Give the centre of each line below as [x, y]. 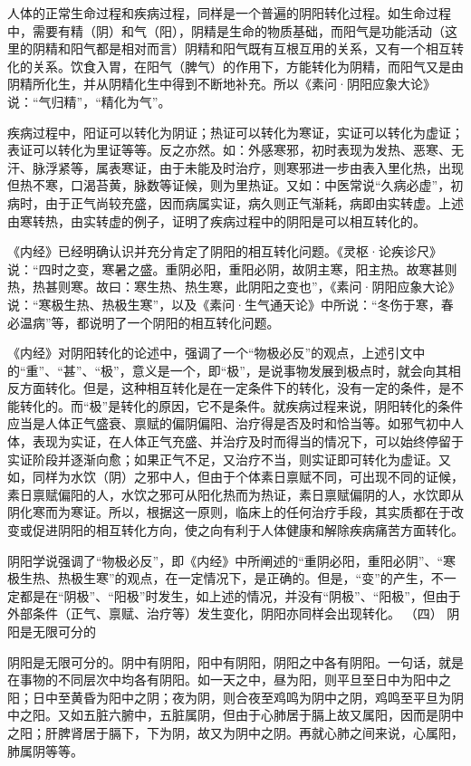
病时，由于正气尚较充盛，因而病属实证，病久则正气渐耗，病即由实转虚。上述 [235, 202]
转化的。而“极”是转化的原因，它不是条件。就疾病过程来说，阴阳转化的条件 [241, 405]
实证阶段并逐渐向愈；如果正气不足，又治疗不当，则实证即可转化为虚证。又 [229, 459]
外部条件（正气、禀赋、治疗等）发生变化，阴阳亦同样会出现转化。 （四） [225, 613]
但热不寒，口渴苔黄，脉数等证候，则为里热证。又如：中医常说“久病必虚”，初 [235, 185]
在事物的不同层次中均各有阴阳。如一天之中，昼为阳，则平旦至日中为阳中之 [229, 680]
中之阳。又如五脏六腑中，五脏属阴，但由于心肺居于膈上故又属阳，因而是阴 [229, 715]
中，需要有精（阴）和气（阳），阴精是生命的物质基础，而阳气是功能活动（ [226, 30]
